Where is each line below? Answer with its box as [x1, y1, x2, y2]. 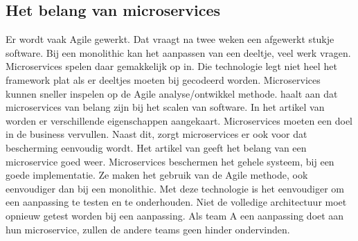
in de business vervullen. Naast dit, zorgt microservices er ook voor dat [6, 127, 307, 141]
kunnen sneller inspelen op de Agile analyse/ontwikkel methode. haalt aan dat [6, 86, 338, 100]
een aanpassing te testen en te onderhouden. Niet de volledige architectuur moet [6, 195, 347, 209]
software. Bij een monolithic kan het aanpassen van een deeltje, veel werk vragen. [6, 45, 351, 60]
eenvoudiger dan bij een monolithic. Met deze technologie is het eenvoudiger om [6, 181, 344, 195]
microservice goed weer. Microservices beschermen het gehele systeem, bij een [6, 154, 334, 168]
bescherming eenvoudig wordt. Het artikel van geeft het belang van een [6, 140, 307, 154]
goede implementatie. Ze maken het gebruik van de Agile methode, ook [6, 168, 308, 182]
